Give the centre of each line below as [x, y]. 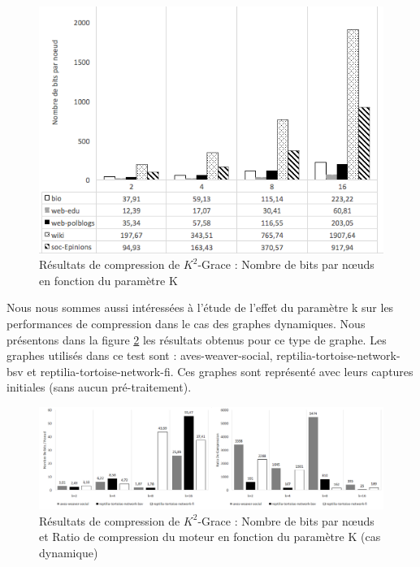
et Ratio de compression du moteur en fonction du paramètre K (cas [210, 537]
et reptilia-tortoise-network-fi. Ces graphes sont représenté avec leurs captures [220, 371]
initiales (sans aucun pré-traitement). [99, 387]
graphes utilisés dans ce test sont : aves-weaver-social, [140, 355]
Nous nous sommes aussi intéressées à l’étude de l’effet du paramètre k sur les [200, 307]
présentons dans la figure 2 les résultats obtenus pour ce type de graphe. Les [197, 339]
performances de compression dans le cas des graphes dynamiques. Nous [186, 324]
